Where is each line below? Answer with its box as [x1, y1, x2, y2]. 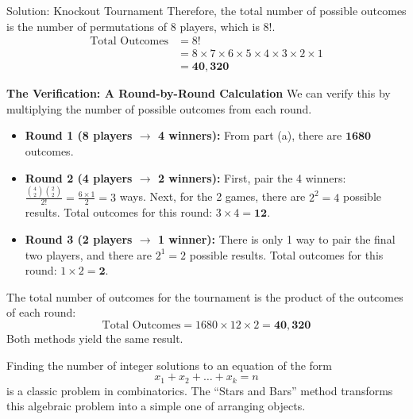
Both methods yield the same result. [6, 329, 183, 346]
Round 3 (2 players [25, 230, 133, 247]
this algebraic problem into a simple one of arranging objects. [6, 398, 306, 414]
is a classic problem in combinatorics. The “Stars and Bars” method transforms [6, 382, 393, 398]
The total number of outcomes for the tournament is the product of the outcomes [6, 288, 403, 305]
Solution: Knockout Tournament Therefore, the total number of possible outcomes [6, 2, 407, 18]
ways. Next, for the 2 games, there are [119, 188, 306, 205]
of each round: [6, 304, 76, 321]
